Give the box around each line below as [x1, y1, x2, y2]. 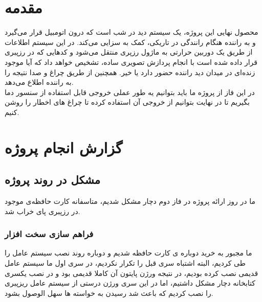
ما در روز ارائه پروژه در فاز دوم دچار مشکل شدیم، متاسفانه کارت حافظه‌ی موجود [5, 196, 255, 206]
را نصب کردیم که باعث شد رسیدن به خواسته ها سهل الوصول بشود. [5, 287, 213, 298]
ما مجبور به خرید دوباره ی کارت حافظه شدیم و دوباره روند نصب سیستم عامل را [5, 247, 252, 258]
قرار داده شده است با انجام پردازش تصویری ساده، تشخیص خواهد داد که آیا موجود [5, 56, 257, 67]
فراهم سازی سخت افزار [5, 227, 94, 240]
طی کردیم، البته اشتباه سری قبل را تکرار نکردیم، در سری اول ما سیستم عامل [5, 258, 246, 268]
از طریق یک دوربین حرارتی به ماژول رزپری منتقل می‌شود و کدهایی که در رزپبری [5, 47, 253, 57]
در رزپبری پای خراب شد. [5, 205, 80, 216]
